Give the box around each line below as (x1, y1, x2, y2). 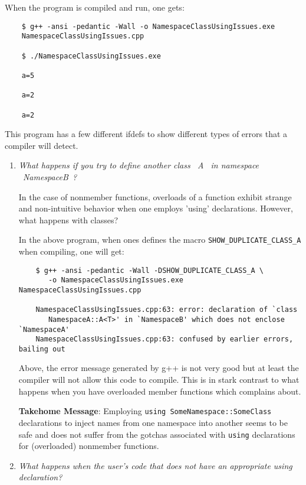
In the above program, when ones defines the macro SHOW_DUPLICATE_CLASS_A (18, 233, 301, 246)
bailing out (18, 344, 65, 353)
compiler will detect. (5, 139, 78, 151)
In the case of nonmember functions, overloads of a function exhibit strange (18, 190, 292, 203)
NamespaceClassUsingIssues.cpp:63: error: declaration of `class (35, 305, 298, 314)
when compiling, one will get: (18, 245, 124, 257)
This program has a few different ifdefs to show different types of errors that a (5, 128, 288, 140)
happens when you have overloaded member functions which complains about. (18, 385, 301, 397)
